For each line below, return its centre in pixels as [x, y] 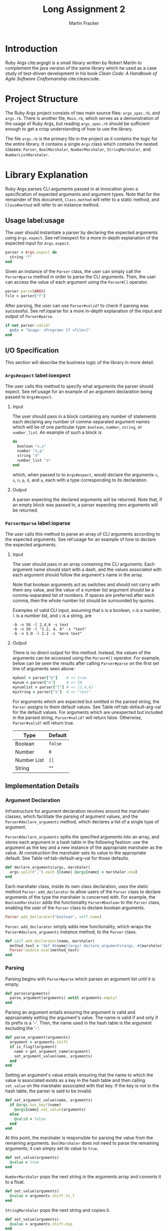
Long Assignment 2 [84, 9]
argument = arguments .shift [39, 1042]
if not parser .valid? [28, 325]
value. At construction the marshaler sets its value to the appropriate [76, 853]
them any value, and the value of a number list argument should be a [83, 590]
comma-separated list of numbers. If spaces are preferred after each [83, 595]
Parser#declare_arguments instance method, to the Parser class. [71, 932]
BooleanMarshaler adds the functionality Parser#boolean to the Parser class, [83, 902]
